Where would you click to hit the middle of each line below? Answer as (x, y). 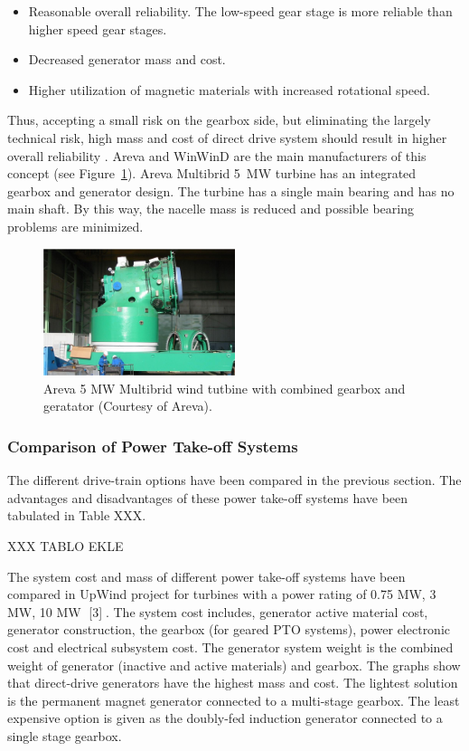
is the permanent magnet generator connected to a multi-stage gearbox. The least (234, 700)
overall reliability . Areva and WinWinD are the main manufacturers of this (217, 155)
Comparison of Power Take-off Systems (153, 446)
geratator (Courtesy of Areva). (128, 406)
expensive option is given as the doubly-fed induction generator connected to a (225, 718)
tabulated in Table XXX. (77, 515)
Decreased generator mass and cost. (127, 59)
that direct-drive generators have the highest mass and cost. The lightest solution (233, 683)
